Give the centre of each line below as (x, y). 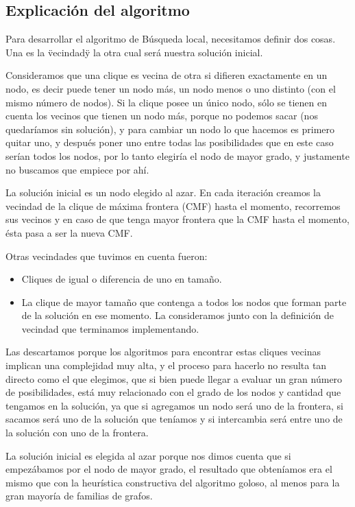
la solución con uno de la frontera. (77, 433)
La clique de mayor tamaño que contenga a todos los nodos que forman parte (184, 302)
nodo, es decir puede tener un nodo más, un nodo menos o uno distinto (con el (171, 88)
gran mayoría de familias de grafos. (79, 496)
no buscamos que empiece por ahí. (77, 169)
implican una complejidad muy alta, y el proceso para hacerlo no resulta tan (166, 365)
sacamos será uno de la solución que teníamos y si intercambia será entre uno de (174, 419)
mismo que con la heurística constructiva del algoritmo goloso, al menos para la (173, 482)
